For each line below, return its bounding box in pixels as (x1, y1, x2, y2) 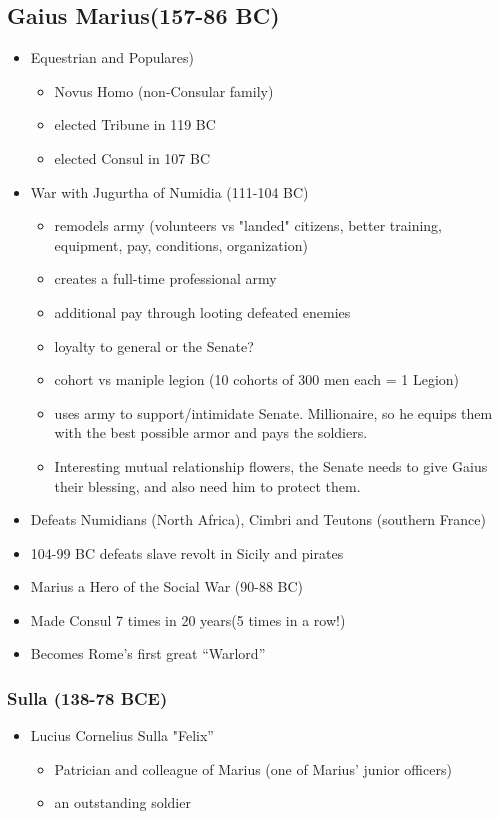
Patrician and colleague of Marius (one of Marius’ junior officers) (54, 758, 452, 779)
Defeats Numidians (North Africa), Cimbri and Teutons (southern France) (30, 509, 486, 530)
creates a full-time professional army (54, 268, 277, 289)
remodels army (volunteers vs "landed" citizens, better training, (54, 215, 443, 236)
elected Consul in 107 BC (54, 147, 211, 168)
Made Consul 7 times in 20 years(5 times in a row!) (30, 609, 346, 630)
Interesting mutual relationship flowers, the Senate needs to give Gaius (54, 455, 488, 476)
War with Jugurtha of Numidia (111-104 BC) (30, 181, 309, 202)
